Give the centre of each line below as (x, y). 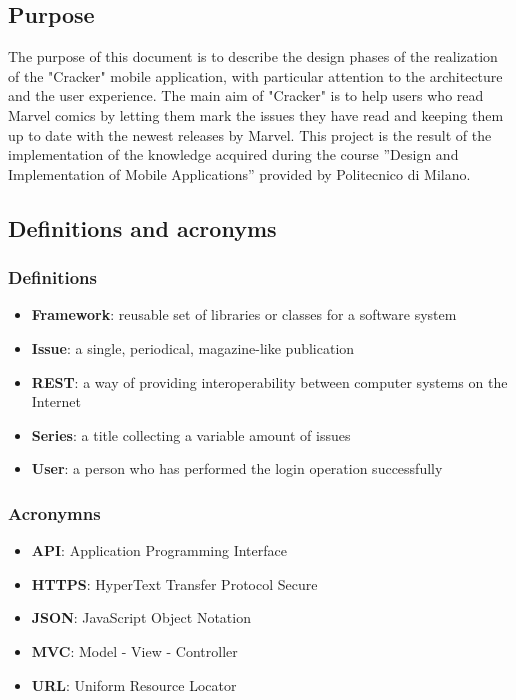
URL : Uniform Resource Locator (134, 684)
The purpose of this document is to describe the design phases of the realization (253, 56)
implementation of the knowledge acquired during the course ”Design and (233, 154)
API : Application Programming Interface (159, 550)
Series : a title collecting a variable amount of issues (191, 434)
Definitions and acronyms (142, 227)
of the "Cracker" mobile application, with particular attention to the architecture (255, 75)
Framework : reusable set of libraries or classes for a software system (244, 314)
